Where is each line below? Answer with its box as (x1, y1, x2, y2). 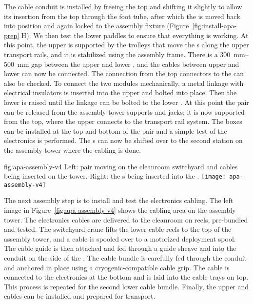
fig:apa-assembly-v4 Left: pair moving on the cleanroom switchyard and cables (4, 161, 238, 171)
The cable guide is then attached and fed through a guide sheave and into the (4, 243, 236, 253)
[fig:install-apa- (192, 20, 237, 31)
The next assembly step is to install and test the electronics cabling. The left (4, 195, 234, 205)
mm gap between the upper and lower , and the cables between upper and (17, 59, 239, 69)
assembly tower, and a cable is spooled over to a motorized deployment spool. (4, 233, 236, 243)
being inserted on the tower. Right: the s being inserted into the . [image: (4, 171, 226, 181)
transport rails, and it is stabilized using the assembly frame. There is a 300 (4, 49, 231, 59)
